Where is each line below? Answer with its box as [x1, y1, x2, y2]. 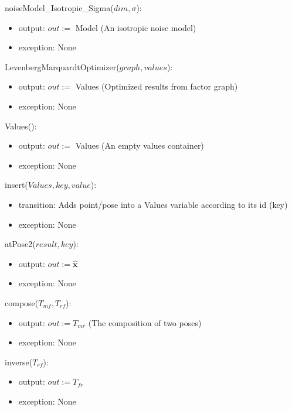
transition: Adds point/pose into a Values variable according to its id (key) [18, 198, 288, 210]
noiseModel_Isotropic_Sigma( [5, 2, 114, 13]
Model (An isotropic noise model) [75, 21, 196, 33]
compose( [5, 296, 39, 309]
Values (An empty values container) [75, 139, 204, 152]
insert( [5, 179, 28, 191]
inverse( [5, 355, 33, 368]
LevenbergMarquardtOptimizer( [5, 60, 120, 73]
